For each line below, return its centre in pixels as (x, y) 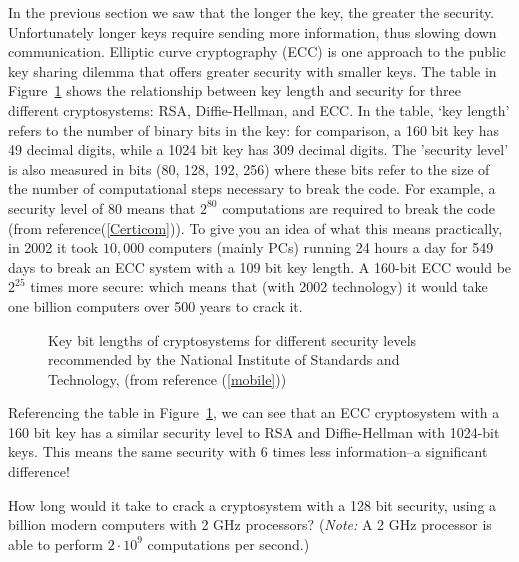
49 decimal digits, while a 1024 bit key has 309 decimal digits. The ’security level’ (258, 149)
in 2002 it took (53, 247)
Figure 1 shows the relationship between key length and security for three (234, 90)
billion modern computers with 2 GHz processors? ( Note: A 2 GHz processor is (250, 524)
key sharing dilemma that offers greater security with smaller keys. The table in (252, 70)
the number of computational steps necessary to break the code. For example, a (252, 188)
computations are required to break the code (358, 207)
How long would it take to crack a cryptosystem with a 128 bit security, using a (252, 504)
